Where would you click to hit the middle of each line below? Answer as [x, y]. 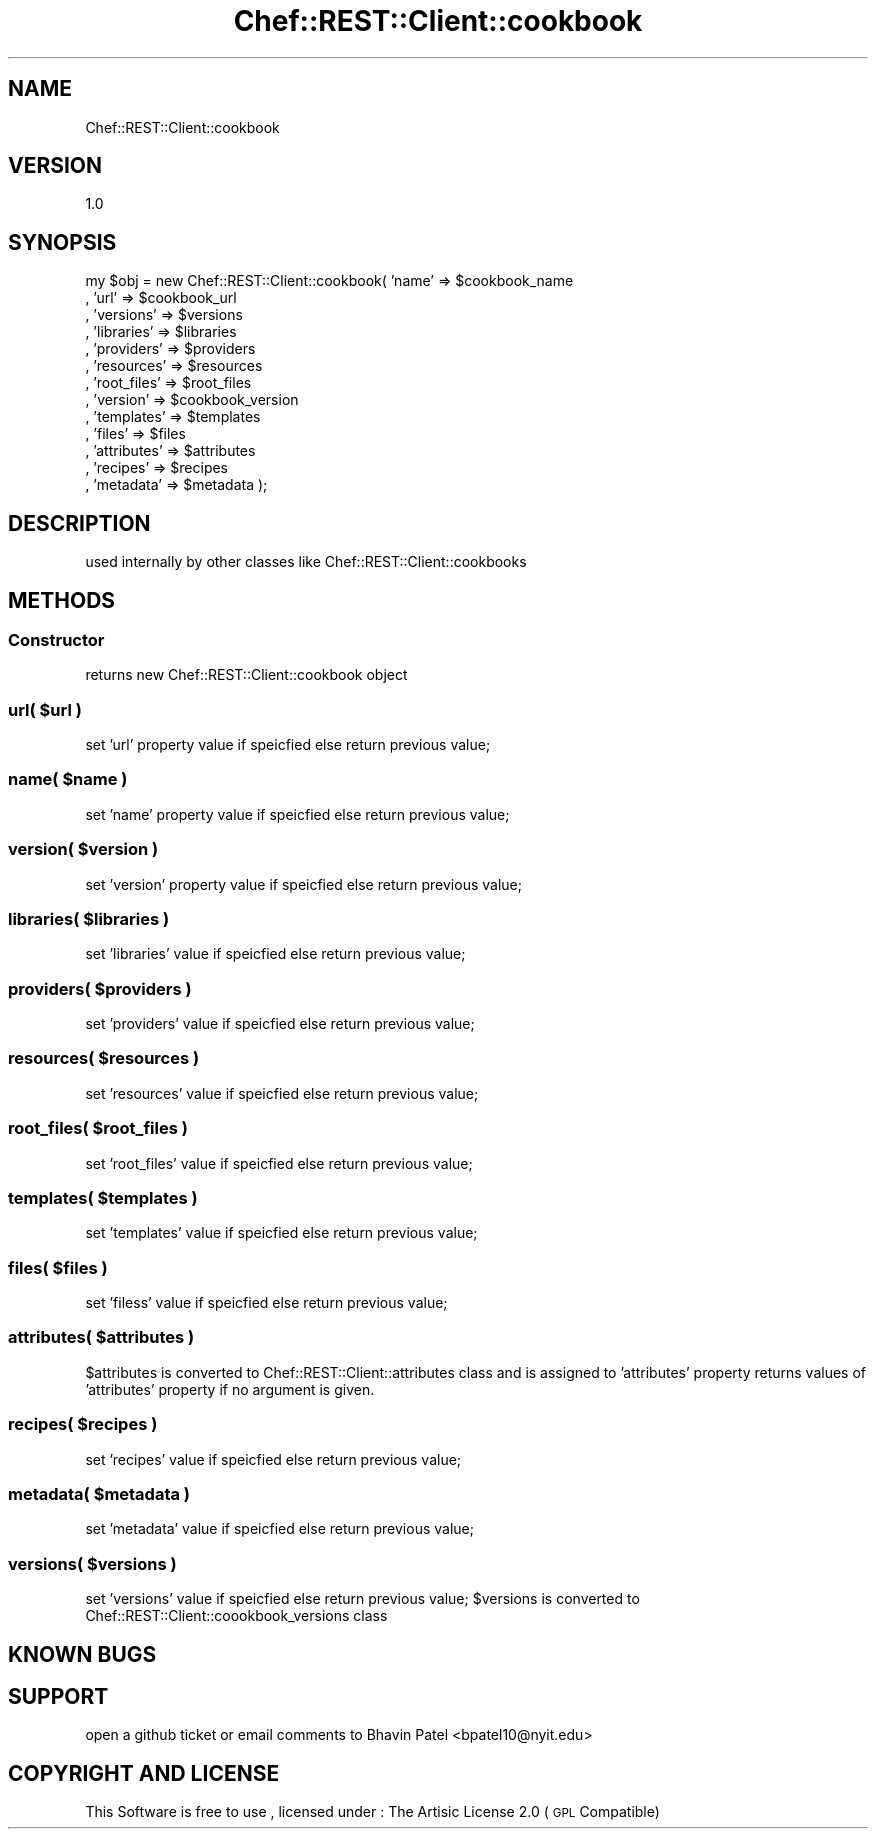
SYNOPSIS [62, 242]
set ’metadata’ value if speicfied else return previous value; [279, 1529]
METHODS [62, 600]
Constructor [56, 639]
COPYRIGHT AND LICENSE [144, 1773]
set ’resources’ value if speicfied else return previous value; [282, 1093]
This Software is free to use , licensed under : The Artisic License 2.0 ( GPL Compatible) [372, 1812]
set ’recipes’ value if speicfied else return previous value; [273, 1459]
